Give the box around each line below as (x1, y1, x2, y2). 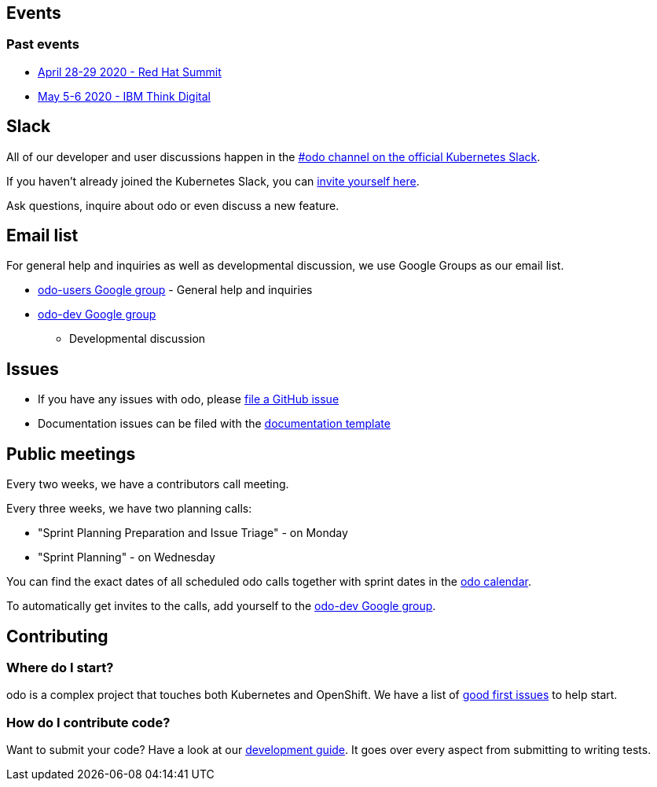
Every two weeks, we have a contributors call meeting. (6, 477, 289, 491)
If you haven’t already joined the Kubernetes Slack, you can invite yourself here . (6, 174, 420, 188)
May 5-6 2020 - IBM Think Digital (38, 89, 211, 103)
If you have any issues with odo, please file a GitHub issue (38, 392, 340, 406)
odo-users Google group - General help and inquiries (38, 283, 313, 297)
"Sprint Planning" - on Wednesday (38, 550, 215, 565)
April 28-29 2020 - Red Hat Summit (38, 64, 222, 79)
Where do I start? (6, 660, 114, 676)
